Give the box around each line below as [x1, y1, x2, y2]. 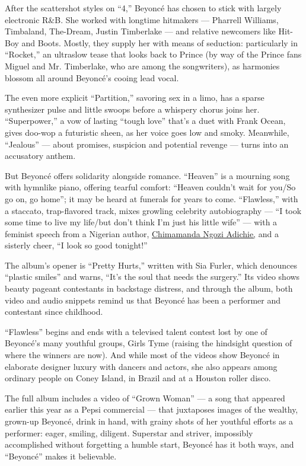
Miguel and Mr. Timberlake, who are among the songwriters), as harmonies [5, 59, 280, 72]
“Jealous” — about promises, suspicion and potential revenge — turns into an [5, 138, 289, 150]
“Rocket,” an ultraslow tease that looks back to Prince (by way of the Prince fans [5, 48, 302, 60]
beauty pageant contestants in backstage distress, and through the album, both [5, 282, 293, 295]
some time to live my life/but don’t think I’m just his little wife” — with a [5, 216, 278, 228]
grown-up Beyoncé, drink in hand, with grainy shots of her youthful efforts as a [5, 415, 294, 427]
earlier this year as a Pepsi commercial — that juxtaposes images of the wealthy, [5, 403, 298, 416]
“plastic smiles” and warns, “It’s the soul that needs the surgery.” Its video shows [5, 270, 300, 283]
